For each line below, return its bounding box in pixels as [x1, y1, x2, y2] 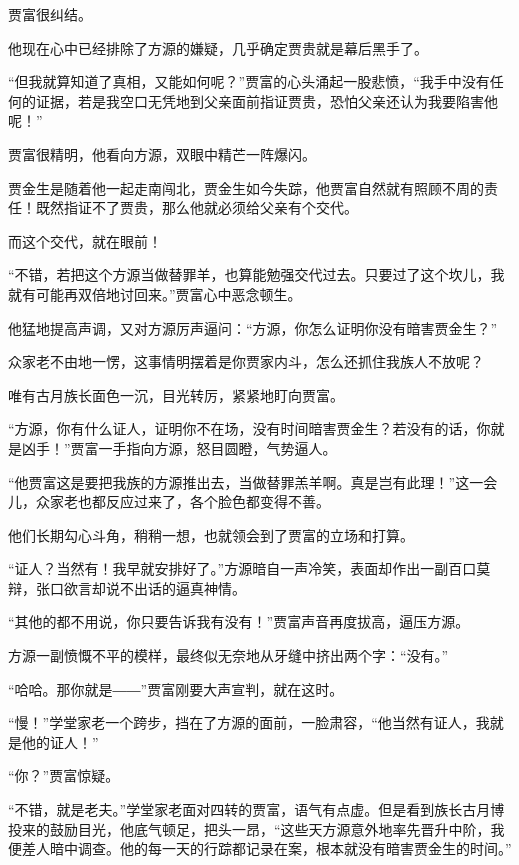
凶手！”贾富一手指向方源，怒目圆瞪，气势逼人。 [21, 437, 337, 458]
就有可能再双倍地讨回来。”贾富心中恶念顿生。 [8, 283, 302, 304]
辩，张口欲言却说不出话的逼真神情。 [8, 577, 246, 598]
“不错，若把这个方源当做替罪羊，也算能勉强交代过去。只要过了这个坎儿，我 [8, 264, 505, 285]
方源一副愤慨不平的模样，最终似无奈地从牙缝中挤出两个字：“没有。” [8, 645, 449, 666]
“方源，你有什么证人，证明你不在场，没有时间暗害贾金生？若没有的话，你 [8, 418, 491, 439]
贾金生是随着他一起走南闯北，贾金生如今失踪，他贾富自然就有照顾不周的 [8, 177, 484, 198]
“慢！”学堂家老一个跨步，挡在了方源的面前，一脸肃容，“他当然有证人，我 [8, 712, 490, 733]
